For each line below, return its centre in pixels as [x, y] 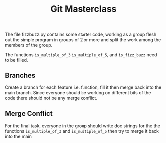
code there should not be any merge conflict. [51, 98]
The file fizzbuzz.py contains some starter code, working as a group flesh [81, 35]
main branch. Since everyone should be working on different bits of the [78, 93]
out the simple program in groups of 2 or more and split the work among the [83, 40]
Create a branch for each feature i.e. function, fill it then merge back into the [83, 87]
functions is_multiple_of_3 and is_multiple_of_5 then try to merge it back [82, 131]
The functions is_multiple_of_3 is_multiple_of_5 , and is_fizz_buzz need [81, 55]
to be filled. [17, 60]
